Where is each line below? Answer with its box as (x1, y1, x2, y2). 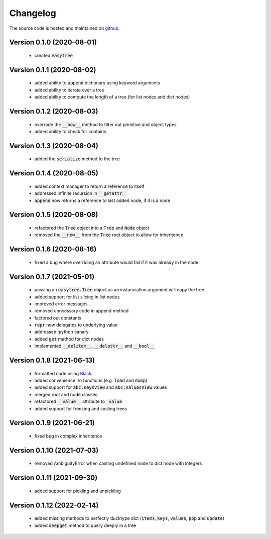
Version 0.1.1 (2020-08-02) (9, 65, 96, 74)
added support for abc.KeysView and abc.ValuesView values (34, 384, 167, 390)
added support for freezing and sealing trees (34, 405, 127, 411)
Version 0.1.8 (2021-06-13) (9, 356, 95, 365)
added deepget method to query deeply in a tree (34, 522, 137, 528)
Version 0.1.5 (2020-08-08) (9, 210, 98, 219)
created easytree (34, 52, 73, 58)
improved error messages (34, 300, 88, 306)
